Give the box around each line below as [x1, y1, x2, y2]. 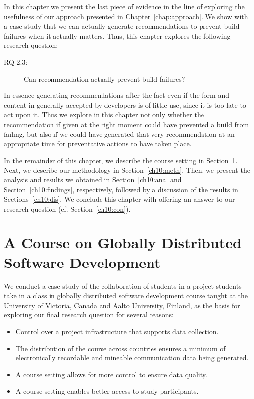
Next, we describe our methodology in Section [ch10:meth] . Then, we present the [4, 165, 250, 175]
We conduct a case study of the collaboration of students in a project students [4, 280, 242, 291]
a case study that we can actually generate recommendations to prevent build [4, 21, 240, 31]
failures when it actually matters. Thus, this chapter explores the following [4, 30, 231, 41]
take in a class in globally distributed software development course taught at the [4, 290, 248, 301]
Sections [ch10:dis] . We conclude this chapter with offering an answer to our [4, 194, 235, 204]
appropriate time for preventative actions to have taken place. [4, 138, 192, 149]
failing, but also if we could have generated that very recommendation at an [4, 129, 235, 139]
